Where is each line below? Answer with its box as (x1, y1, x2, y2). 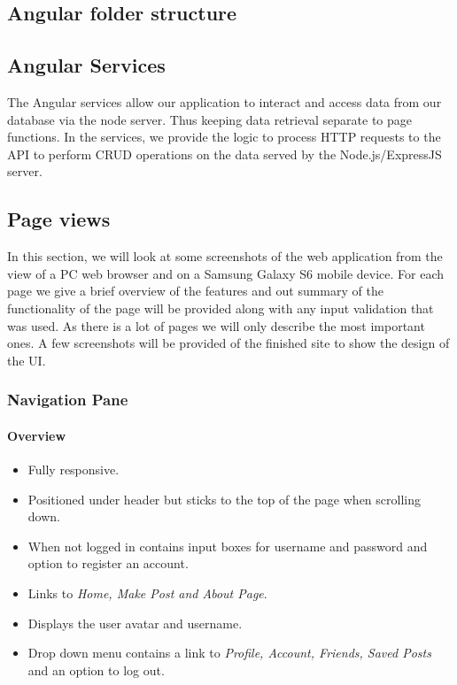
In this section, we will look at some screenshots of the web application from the (7, 247, 443, 266)
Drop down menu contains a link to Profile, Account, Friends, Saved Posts (27, 643, 431, 662)
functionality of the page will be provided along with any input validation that (7, 298, 434, 317)
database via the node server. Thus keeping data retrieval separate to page (7, 110, 413, 128)
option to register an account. (27, 554, 189, 573)
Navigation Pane (7, 389, 128, 411)
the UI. (7, 350, 46, 369)
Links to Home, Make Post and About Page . (27, 583, 267, 602)
